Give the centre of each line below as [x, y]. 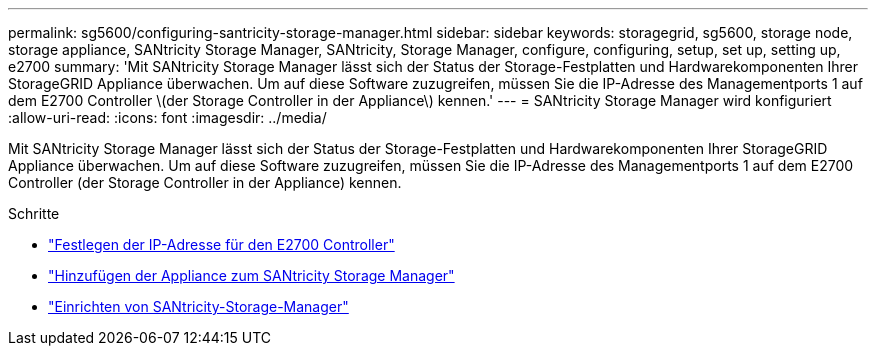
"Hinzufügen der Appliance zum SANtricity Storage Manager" [251, 275]
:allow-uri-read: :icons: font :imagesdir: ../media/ [167, 117]
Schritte [34, 213]
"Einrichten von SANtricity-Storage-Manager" [198, 306]
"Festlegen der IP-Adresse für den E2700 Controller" [221, 244]
